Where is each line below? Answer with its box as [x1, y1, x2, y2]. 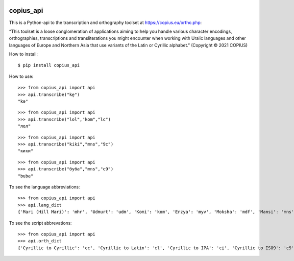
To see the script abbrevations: [9, 220, 72, 226]
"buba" [18, 173, 34, 179]
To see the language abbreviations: [9, 184, 80, 190]
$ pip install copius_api [18, 63, 80, 68]
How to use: [9, 73, 34, 79]
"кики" [18, 148, 34, 154]
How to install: [9, 51, 38, 57]
